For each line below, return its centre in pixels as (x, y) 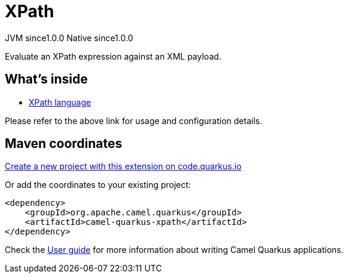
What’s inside (46, 79)
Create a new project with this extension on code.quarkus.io (123, 166)
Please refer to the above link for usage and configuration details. (134, 121)
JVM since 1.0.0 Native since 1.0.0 (69, 38)
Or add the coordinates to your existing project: (98, 185)
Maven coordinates (64, 144)
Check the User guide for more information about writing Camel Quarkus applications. (174, 250)
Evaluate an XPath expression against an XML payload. (113, 56)
